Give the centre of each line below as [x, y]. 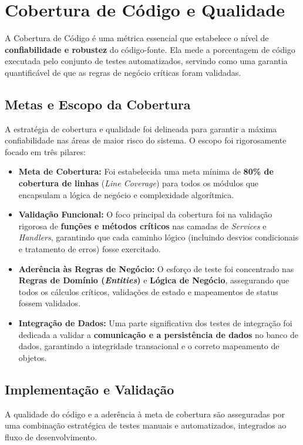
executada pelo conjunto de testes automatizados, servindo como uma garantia [146, 61]
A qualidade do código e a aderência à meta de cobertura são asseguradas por [145, 414]
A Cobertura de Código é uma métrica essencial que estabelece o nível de [137, 38]
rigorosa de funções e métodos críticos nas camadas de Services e [142, 225]
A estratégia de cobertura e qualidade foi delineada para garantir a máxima [141, 128]
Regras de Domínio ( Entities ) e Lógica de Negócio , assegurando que [154, 280]
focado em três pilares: [45, 151]
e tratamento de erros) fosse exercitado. [90, 249]
